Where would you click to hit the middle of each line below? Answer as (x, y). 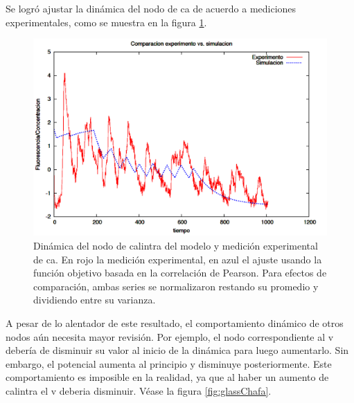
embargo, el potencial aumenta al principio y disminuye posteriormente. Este (169, 363)
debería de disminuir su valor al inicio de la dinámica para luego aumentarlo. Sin (177, 350)
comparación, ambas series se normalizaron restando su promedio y (176, 286)
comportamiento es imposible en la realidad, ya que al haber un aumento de (167, 377)
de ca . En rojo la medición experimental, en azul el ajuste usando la (178, 259)
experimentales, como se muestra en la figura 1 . (106, 22)
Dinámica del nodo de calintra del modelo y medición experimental (176, 246)
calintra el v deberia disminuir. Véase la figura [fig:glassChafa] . (139, 391)
